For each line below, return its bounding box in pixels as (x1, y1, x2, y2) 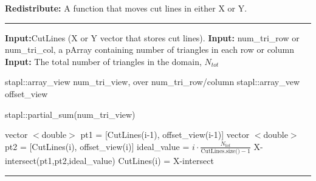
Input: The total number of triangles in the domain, (5, 55, 202, 67)
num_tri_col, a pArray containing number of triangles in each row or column (5, 43, 294, 56)
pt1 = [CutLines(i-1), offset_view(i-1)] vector (80, 128, 250, 141)
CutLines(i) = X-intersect (118, 154, 214, 167)
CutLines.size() (201, 148, 240, 155)
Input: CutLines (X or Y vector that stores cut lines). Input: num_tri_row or (5, 31, 300, 44)
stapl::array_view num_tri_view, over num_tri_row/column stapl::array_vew (5, 75, 300, 88)
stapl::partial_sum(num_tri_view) (5, 108, 136, 120)
